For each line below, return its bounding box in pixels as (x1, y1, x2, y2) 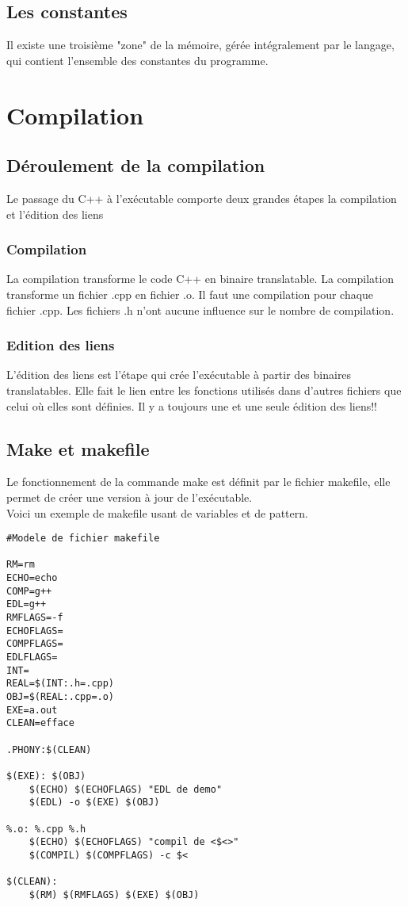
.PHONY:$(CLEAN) (6, 744, 92, 755)
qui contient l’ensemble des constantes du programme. (6, 52, 269, 68)
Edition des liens (6, 335, 115, 355)
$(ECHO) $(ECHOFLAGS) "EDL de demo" (29, 783, 223, 795)
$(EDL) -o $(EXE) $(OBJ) (29, 797, 160, 809)
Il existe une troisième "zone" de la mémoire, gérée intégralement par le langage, (6, 36, 395, 53)
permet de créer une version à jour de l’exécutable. (6, 488, 253, 505)
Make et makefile (6, 436, 150, 461)
